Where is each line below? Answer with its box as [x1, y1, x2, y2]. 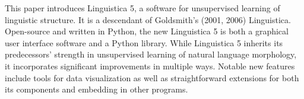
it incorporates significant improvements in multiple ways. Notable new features [5, 59, 295, 72]
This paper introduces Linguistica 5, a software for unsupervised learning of [5, 2, 280, 14]
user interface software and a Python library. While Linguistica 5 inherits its [5, 36, 283, 49]
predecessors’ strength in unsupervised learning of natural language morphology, [5, 48, 297, 60]
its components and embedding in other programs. [5, 83, 188, 95]
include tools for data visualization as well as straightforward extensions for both [5, 71, 299, 84]
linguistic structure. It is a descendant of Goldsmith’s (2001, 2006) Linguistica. [5, 13, 291, 25]
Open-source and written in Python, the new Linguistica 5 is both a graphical [5, 25, 289, 37]
